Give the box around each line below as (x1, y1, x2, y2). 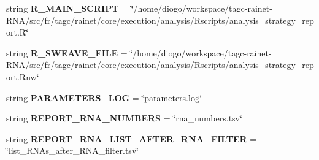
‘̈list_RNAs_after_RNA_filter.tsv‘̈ (6, 144, 139, 157)
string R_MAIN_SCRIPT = (6, 2, 128, 14)
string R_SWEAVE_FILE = (6, 46, 128, 59)
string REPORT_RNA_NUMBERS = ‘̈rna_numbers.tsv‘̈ (6, 112, 242, 124)
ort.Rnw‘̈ (6, 70, 39, 83)
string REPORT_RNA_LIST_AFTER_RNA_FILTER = (6, 132, 257, 145)
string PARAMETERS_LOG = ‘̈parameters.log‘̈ (6, 91, 202, 104)
